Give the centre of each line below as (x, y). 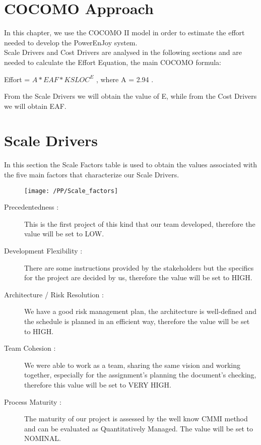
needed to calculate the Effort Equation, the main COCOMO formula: (113, 62)
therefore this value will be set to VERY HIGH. (98, 384)
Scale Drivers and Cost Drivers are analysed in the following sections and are (123, 52)
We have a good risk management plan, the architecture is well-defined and (141, 311)
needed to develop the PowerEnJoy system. (71, 42)
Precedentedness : (31, 207)
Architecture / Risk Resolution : (54, 294)
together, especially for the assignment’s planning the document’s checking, (140, 375)
